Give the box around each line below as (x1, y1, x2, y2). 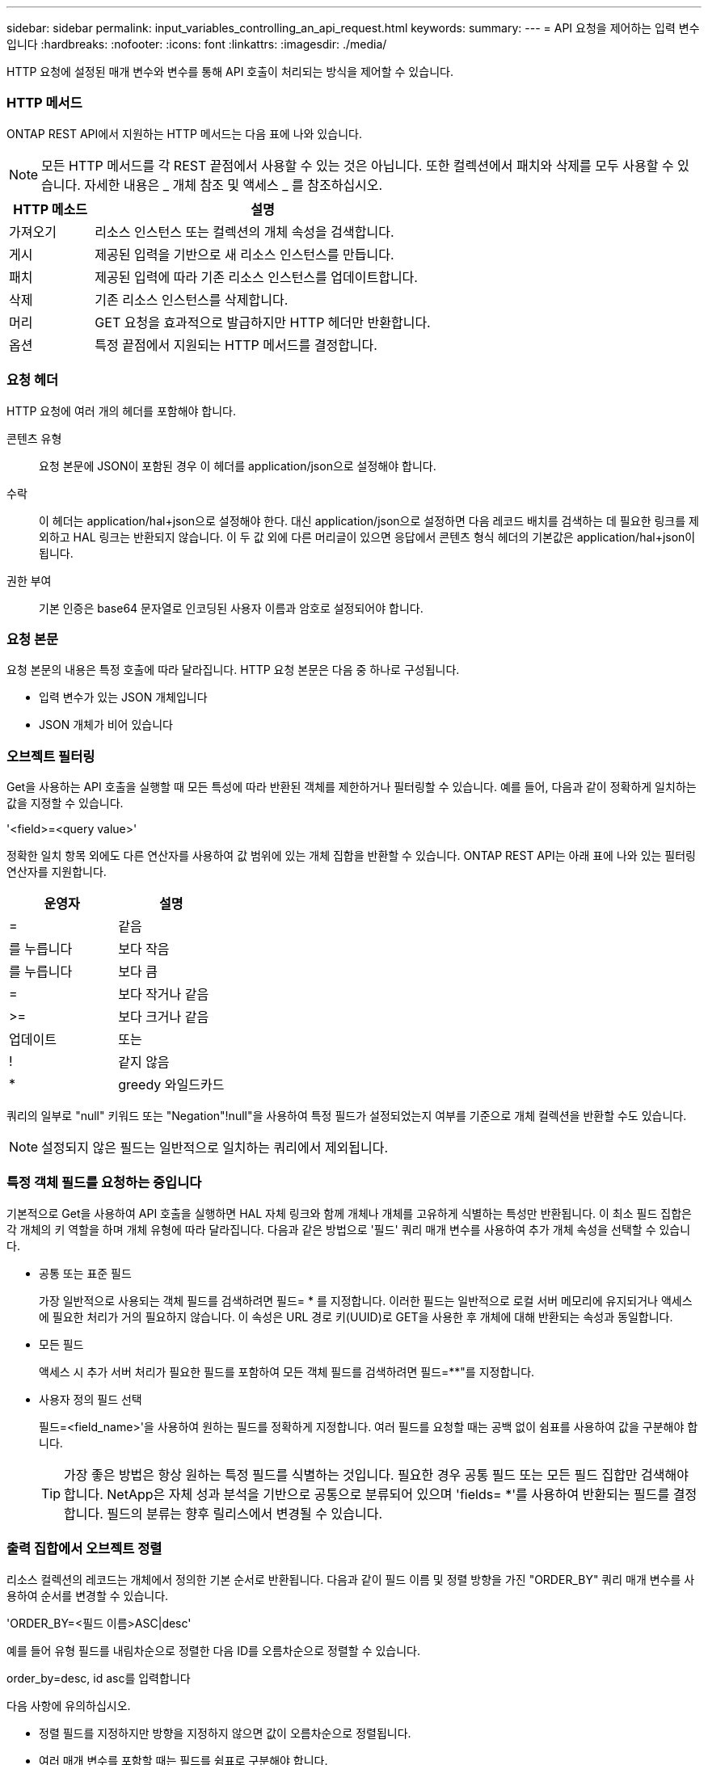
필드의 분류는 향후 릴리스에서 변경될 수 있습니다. (107, 1505, 382, 1522)
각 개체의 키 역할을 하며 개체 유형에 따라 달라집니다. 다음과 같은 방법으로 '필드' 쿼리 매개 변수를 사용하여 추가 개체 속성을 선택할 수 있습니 (6, 1222, 691, 1236)
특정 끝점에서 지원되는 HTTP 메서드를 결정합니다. (95, 336, 377, 353)
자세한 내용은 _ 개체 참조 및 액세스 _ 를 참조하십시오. (84, 176, 383, 193)
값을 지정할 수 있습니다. (6, 796, 124, 810)
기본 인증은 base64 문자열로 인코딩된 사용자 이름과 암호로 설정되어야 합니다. (39, 600, 424, 615)
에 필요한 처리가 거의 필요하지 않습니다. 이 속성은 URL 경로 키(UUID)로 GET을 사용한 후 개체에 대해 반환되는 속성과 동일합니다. (39, 1309, 673, 1324)
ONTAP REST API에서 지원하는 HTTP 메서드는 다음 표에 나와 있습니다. (6, 126, 362, 141)
